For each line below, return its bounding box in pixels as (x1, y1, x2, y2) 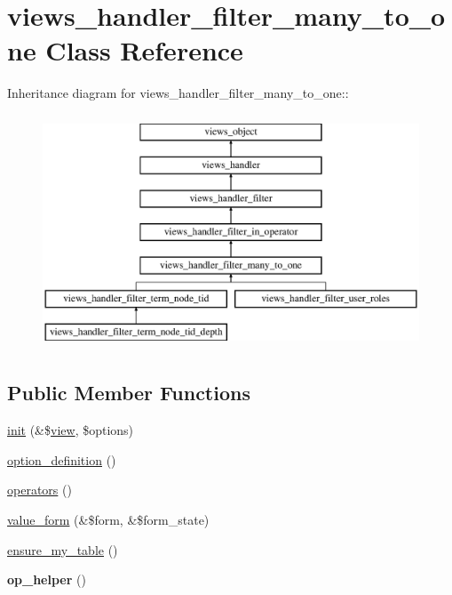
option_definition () (7, 450, 116, 469)
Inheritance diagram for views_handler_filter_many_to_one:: (7, 84, 349, 102)
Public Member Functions (7, 379, 250, 406)
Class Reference (45, 32, 243, 68)
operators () (7, 480, 72, 499)
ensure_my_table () (7, 540, 118, 559)
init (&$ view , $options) (7, 421, 134, 439)
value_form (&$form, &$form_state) (7, 511, 210, 529)
